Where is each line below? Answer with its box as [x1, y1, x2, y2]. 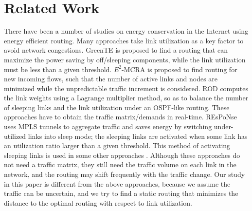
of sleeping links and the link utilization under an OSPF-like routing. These [4, 102, 230, 112]
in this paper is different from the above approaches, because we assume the [4, 178, 231, 189]
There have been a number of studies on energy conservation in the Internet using [4, 26, 249, 36]
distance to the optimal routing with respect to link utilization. [4, 197, 192, 208]
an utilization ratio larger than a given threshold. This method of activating [4, 140, 231, 151]
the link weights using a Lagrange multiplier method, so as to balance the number [4, 93, 249, 103]
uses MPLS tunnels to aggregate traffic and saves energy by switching [4, 121, 212, 132]
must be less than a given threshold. [4, 64, 112, 74]
